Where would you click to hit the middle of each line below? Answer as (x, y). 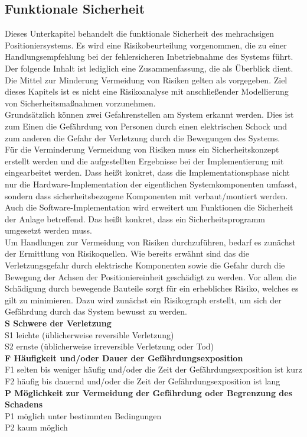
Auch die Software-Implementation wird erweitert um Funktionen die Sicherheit (149, 207)
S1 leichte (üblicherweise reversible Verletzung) (89, 334)
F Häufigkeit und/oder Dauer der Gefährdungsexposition (124, 357)
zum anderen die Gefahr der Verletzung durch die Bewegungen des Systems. (143, 137)
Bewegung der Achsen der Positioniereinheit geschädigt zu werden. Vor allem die (151, 276)
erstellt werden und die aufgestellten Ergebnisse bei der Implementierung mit (144, 161)
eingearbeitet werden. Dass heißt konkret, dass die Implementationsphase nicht (147, 172)
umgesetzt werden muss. (49, 230)
